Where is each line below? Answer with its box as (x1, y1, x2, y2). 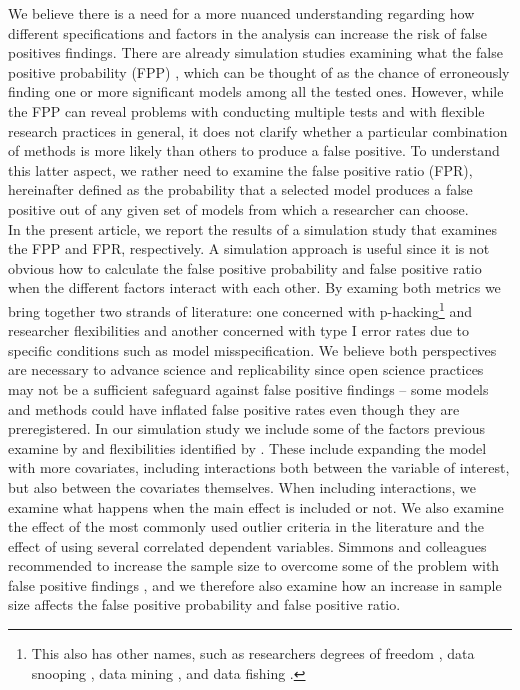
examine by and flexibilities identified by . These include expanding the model (8, 437, 487, 458)
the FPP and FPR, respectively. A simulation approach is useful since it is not (8, 238, 490, 259)
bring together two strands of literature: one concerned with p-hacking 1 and (8, 297, 472, 321)
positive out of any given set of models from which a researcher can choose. (8, 198, 469, 219)
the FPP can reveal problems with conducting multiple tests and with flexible (8, 100, 485, 121)
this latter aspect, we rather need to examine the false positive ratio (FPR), (8, 159, 473, 180)
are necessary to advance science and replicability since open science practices (8, 359, 484, 380)
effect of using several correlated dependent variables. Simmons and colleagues (8, 535, 487, 556)
